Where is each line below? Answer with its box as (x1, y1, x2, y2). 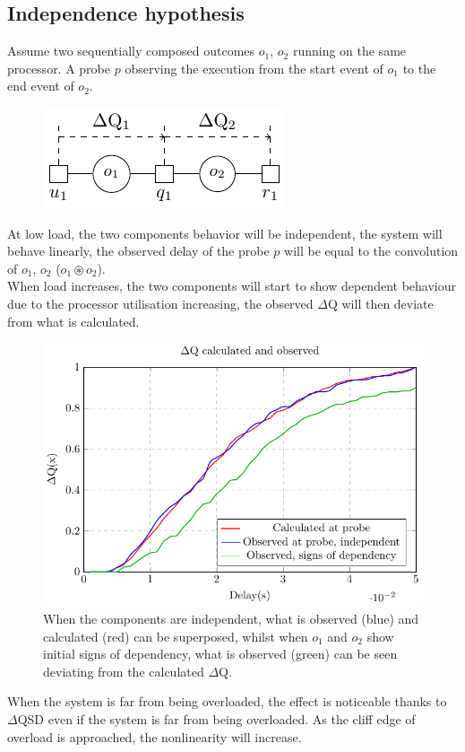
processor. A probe (7, 58, 110, 77)
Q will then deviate (327, 293, 434, 312)
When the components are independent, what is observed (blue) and (43, 609, 419, 628)
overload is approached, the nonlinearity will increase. (7, 727, 302, 746)
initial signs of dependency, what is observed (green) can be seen (43, 644, 398, 663)
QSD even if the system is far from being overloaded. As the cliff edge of (17, 710, 416, 728)
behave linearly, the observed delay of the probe (7, 241, 270, 260)
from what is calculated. (7, 311, 140, 330)
